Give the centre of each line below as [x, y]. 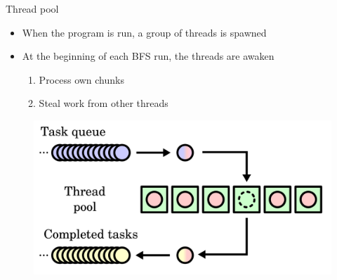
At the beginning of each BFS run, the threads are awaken [148, 56]
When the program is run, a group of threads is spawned [144, 32]
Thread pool [32, 8]
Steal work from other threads [104, 103]
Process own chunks [81, 79]
